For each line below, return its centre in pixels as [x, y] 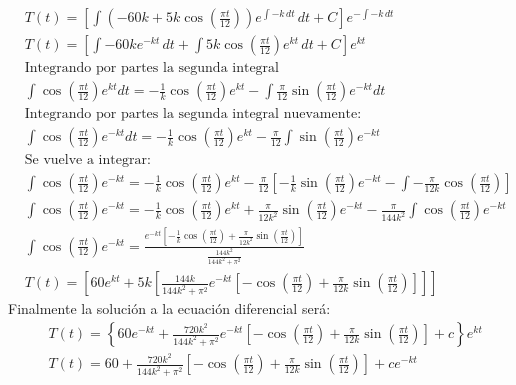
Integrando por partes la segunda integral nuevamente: [193, 114]
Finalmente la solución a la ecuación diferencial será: [169, 308]
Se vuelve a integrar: [87, 160]
